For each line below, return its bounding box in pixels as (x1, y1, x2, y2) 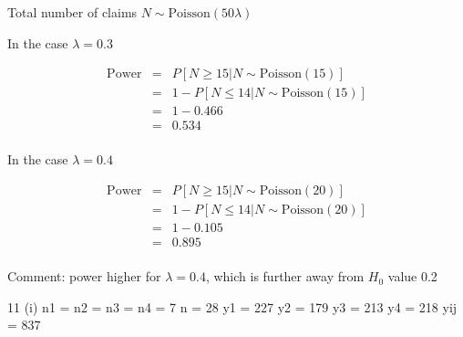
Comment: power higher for (7, 267, 161, 286)
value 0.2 (387, 267, 437, 286)
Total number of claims (7, 3, 138, 21)
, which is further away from (205, 267, 365, 286)
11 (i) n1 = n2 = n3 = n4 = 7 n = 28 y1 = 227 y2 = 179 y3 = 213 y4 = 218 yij (7, 297, 458, 316)
